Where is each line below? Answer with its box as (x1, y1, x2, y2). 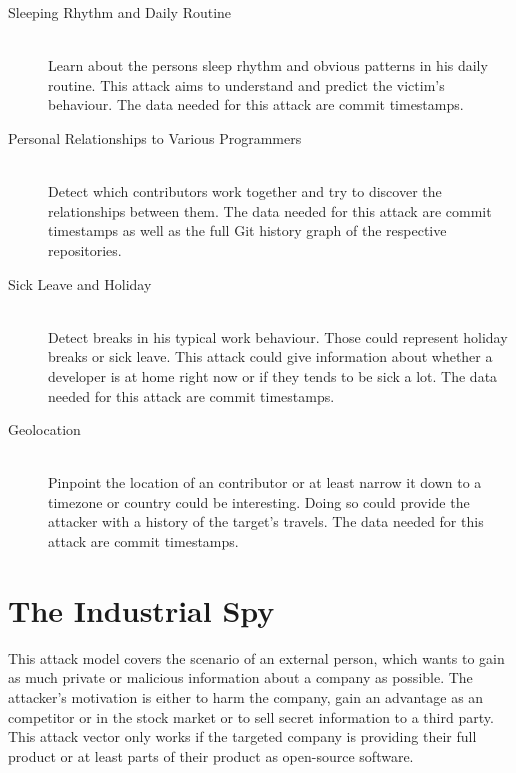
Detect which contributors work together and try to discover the (48, 181, 442, 202)
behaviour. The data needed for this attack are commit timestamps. (48, 94, 464, 115)
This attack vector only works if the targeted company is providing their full (8, 726, 477, 747)
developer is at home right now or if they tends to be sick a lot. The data (48, 365, 498, 386)
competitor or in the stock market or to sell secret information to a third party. (8, 706, 494, 727)
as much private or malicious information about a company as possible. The (8, 667, 473, 688)
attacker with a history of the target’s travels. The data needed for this (48, 511, 484, 532)
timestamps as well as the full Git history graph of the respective (48, 220, 447, 241)
